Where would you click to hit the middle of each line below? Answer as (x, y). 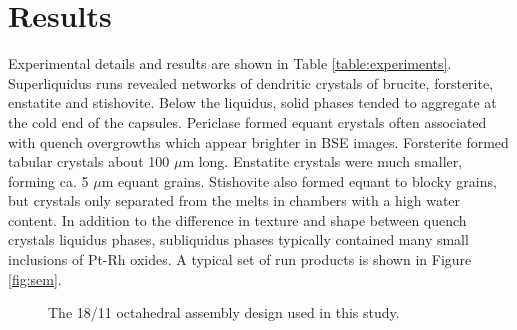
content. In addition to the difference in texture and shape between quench (237, 219)
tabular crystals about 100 (89, 161)
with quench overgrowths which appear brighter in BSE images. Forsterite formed (258, 141)
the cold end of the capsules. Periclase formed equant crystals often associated (247, 121)
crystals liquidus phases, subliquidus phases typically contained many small (238, 239)
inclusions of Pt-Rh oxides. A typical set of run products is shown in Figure (240, 259)
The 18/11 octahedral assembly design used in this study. (224, 312)
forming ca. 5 (48, 180)
